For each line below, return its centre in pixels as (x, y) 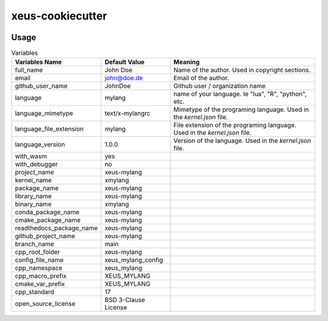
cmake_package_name (48, 220)
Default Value (125, 62)
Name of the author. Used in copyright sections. (242, 70)
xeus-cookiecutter (59, 16)
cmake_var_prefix (40, 284)
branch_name (35, 244)
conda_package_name (47, 212)
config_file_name (39, 260)
